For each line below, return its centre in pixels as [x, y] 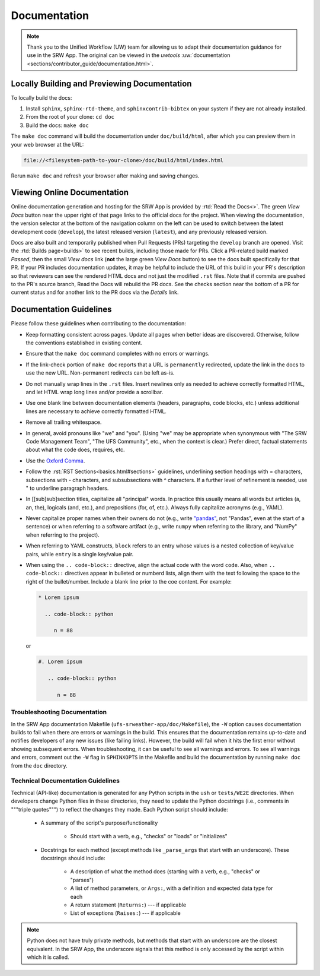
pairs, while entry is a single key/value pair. [80, 554]
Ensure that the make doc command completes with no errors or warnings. [118, 354]
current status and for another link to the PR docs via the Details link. [95, 292]
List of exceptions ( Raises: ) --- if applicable [125, 913]
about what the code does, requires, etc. [75, 450]
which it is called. [48, 957]
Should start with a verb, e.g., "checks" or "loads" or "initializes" [149, 836]
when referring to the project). [63, 535]
